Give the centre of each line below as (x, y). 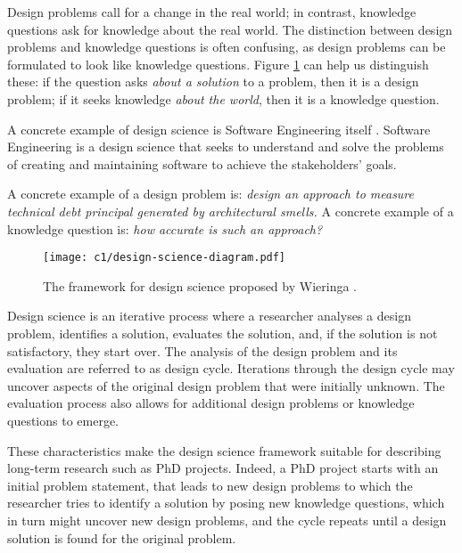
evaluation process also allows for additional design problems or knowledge (211, 403)
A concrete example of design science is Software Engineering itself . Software (219, 129)
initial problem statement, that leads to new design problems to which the (210, 485)
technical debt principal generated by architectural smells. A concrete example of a (231, 211)
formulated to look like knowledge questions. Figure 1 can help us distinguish (218, 64)
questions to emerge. (63, 420)
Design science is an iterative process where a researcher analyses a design (209, 316)
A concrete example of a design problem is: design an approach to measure (211, 194)
